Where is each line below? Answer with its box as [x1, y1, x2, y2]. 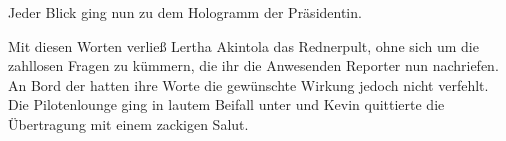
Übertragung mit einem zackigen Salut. [8, 113, 249, 134]
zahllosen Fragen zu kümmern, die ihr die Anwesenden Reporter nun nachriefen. [8, 55, 499, 76]
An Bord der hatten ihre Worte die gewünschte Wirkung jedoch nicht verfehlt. [8, 74, 489, 95]
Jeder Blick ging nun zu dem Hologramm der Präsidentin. [8, 2, 362, 22]
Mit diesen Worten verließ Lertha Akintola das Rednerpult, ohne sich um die [8, 35, 479, 56]
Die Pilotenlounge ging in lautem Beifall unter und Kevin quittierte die [8, 94, 445, 115]
